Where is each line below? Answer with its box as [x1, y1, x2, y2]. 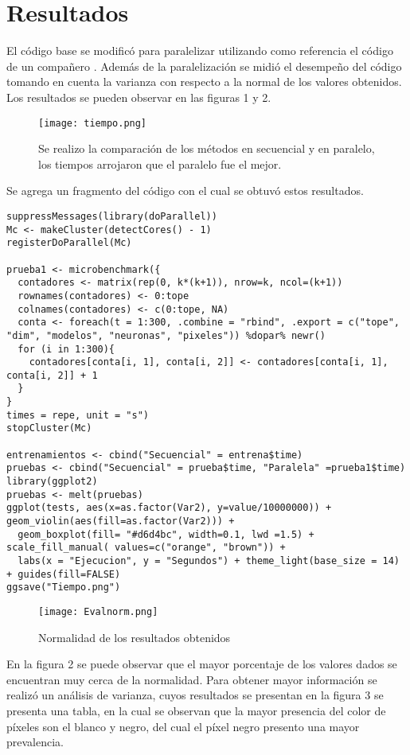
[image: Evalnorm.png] [38, 605, 158, 617]
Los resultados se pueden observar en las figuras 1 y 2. [6, 88, 271, 105]
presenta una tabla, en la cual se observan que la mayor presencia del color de [6, 702, 386, 718]
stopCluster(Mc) [6, 422, 92, 434]
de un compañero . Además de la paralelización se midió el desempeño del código [6, 57, 402, 74]
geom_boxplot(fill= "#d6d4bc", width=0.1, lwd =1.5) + [18, 528, 314, 540]
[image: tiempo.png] [38, 117, 147, 129]
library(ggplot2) [6, 476, 98, 488]
